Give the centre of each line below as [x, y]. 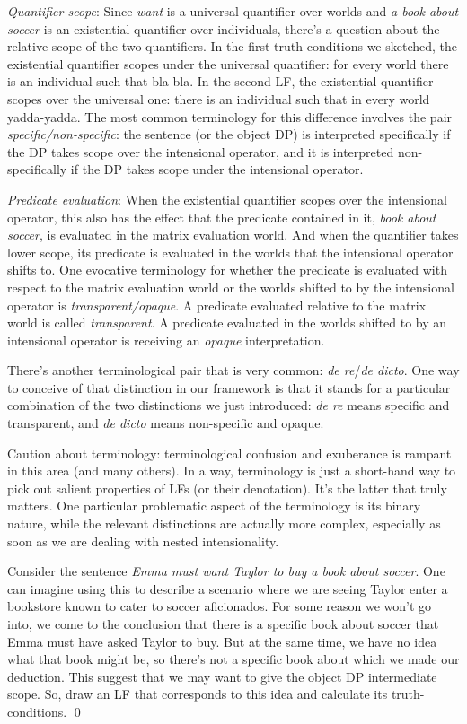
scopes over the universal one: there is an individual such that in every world [219, 98]
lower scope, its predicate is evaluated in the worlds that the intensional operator [230, 252]
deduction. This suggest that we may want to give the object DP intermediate [222, 676]
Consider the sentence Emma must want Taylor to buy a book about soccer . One [226, 571]
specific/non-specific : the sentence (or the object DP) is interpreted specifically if [229, 134]
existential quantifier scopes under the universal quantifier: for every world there [228, 63]
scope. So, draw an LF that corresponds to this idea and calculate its [198, 694]
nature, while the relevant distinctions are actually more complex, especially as [224, 523]
